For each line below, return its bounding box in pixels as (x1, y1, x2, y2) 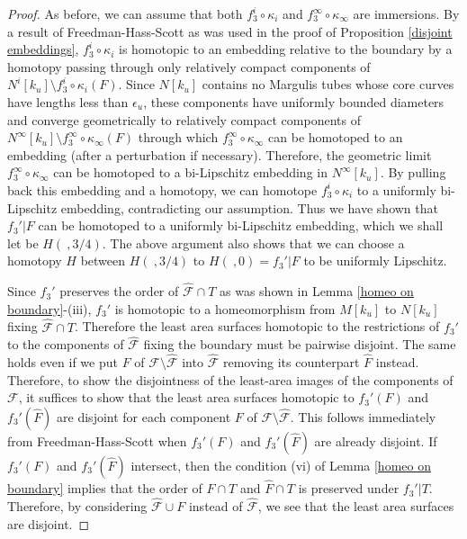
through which (138, 128, 219, 147)
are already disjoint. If (314, 431, 437, 450)
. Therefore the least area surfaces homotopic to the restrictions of (74, 317, 440, 336)
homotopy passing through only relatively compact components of (7, 57, 371, 76)
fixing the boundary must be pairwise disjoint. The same (143, 335, 456, 354)
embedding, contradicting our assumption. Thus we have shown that (60, 198, 438, 217)
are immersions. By (353, 4, 460, 22)
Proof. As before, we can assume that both (7, 4, 243, 22)
